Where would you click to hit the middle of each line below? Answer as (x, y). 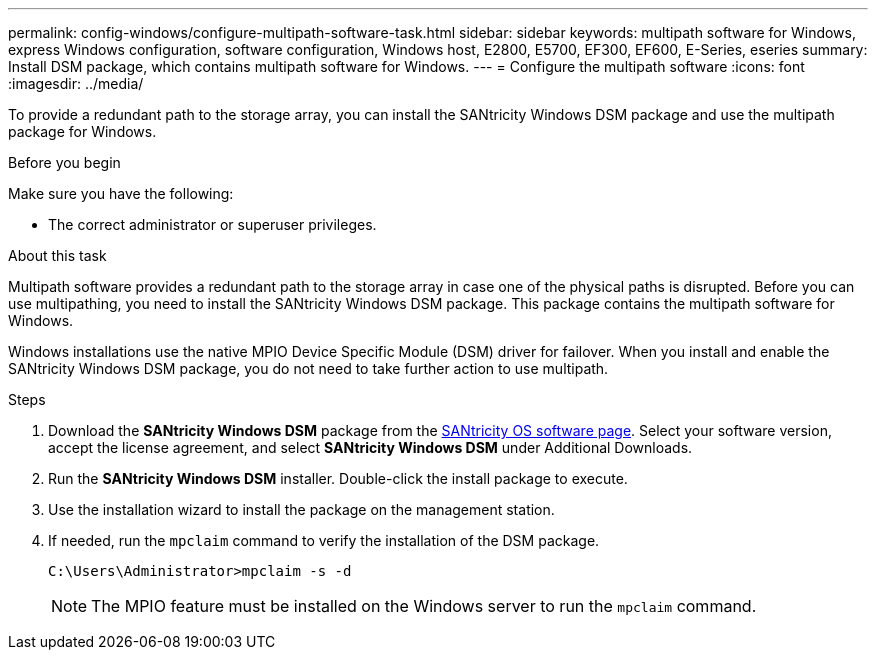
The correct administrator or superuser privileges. (212, 224)
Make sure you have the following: (121, 193)
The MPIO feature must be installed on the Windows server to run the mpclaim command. (424, 606)
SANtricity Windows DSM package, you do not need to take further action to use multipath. (308, 368)
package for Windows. (82, 131)
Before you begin (64, 162)
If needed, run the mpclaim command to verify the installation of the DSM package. (324, 540)
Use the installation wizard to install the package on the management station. (301, 509)
